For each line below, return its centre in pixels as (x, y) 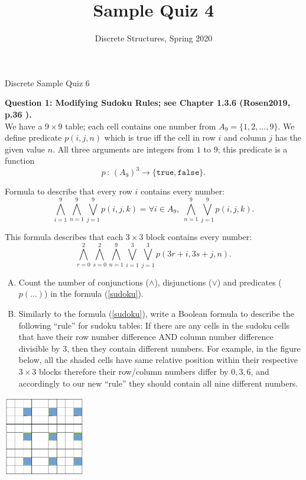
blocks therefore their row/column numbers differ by (134, 371)
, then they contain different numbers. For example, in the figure (184, 348)
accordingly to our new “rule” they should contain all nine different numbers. (158, 383)
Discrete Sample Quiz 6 (47, 82)
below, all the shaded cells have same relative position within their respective (158, 360)
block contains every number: (199, 237)
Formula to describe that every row (69, 191)
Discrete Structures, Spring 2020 (154, 38)
